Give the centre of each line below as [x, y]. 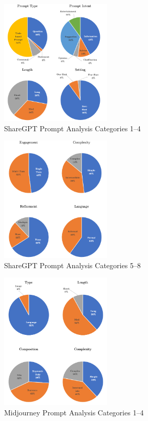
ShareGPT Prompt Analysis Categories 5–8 [72, 265]
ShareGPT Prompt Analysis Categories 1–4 [72, 128]
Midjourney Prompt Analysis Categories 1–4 [74, 412]
